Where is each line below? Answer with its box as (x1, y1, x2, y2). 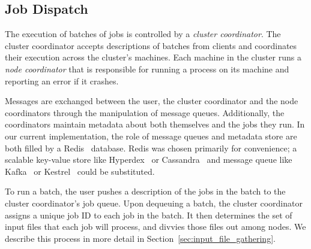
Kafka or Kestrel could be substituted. (5, 165, 155, 177)
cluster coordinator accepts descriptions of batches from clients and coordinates (5, 39, 297, 51)
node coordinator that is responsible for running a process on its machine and (5, 62, 289, 75)
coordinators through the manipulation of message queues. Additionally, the (5, 106, 285, 119)
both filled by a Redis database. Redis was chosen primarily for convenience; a (5, 141, 297, 154)
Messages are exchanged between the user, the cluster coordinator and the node (5, 95, 298, 107)
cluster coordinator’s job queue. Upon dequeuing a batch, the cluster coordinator (5, 196, 303, 209)
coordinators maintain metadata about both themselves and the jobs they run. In (5, 118, 305, 130)
